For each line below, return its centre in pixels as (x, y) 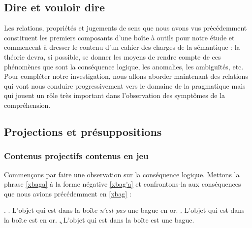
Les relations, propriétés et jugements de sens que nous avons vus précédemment (126, 28)
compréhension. (27, 105)
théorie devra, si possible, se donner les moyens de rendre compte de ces (112, 56)
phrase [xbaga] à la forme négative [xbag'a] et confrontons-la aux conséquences (123, 184)
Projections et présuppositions (83, 131)
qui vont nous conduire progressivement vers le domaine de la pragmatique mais (125, 85)
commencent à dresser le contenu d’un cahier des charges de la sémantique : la (122, 47)
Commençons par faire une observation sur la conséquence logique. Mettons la (122, 174)
